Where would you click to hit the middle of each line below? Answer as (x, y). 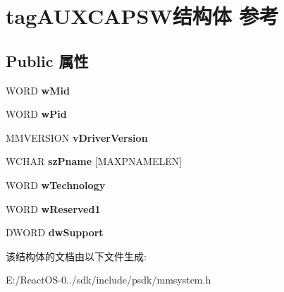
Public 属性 (47, 60)
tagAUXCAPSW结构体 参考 (142, 16)
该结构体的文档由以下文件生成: (76, 256)
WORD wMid (38, 90)
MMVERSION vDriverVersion (77, 137)
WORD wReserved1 (53, 208)
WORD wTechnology (56, 184)
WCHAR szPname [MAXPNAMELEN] (94, 161)
